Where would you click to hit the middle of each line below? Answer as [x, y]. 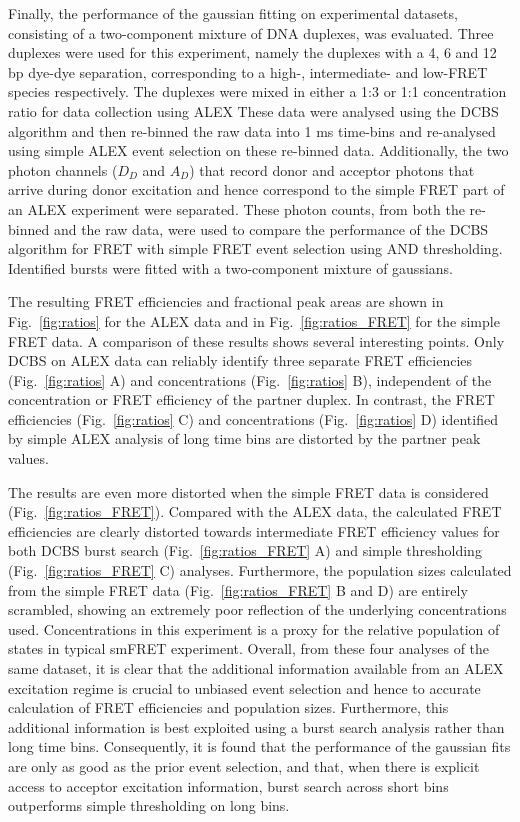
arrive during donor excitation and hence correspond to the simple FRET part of [256, 189]
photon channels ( [63, 169]
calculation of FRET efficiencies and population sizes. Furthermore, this [228, 707]
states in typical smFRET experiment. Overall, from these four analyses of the [249, 648]
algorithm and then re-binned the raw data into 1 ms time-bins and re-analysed [252, 130]
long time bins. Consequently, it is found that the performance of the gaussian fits [259, 746]
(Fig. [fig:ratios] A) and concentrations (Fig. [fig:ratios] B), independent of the [250, 379]
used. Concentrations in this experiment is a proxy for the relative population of [254, 628]
